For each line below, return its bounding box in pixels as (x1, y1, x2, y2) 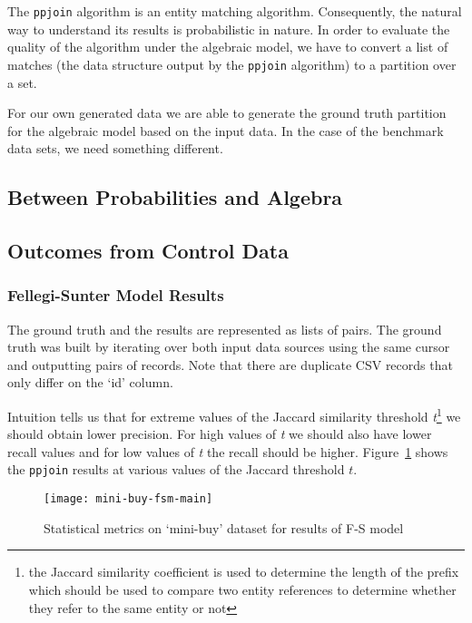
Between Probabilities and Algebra (7, 183, 343, 211)
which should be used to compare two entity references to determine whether (28, 579, 457, 599)
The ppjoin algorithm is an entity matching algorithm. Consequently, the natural (7, 2, 462, 20)
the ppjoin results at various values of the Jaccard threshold (7, 460, 345, 479)
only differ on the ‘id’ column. (7, 373, 173, 392)
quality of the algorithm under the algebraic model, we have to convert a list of (7, 37, 448, 56)
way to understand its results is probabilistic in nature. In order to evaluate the (7, 19, 450, 38)
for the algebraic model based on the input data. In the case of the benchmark (7, 121, 444, 140)
